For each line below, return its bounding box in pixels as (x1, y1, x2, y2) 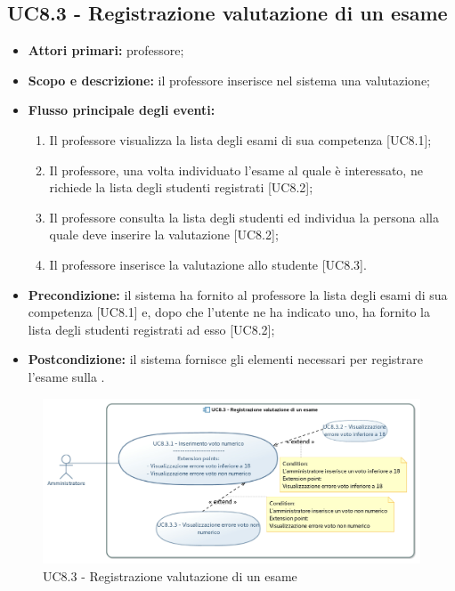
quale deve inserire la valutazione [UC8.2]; (49, 225, 279, 244)
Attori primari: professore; (28, 41, 184, 60)
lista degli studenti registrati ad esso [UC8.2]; (28, 320, 275, 338)
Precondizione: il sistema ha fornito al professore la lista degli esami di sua (28, 285, 448, 304)
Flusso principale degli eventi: (28, 101, 215, 119)
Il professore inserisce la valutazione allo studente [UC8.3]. (49, 255, 367, 273)
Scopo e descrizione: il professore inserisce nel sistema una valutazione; (28, 70, 430, 89)
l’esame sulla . (28, 367, 105, 385)
